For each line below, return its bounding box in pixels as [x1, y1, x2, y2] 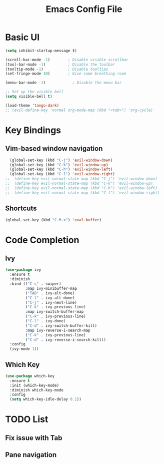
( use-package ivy [5, 267, 41, 272]
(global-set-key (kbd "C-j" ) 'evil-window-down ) [9, 158, 113, 163]
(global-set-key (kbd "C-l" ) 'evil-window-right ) [9, 172, 115, 177]
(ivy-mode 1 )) [9, 346, 39, 351]
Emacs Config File [45, 4, 122, 15]
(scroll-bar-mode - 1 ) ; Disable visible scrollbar [5, 57, 128, 62]
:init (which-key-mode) [9, 383, 59, 388]
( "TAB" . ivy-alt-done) [25, 290, 75, 296]
